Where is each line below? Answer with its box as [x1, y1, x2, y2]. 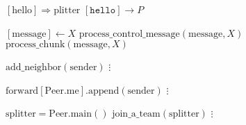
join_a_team [112, 109, 161, 119]
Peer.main [49, 109, 92, 119]
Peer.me [44, 85, 79, 96]
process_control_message [79, 28, 180, 39]
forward [6, 85, 39, 96]
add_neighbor [6, 62, 62, 73]
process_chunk [6, 40, 65, 50]
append [88, 85, 120, 96]
